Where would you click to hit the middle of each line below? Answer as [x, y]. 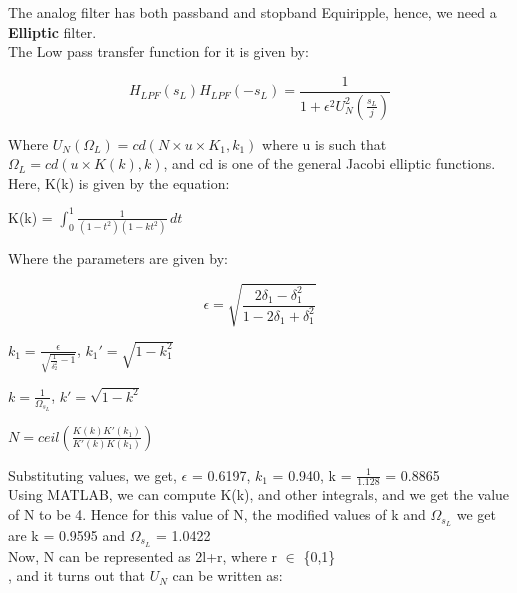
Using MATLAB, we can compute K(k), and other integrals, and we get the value [259, 494]
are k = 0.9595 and [67, 534]
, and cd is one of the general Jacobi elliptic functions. [329, 163]
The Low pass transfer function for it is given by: [158, 51]
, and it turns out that [77, 575]
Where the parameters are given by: [118, 258]
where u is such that [324, 143]
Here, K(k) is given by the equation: [119, 182]
